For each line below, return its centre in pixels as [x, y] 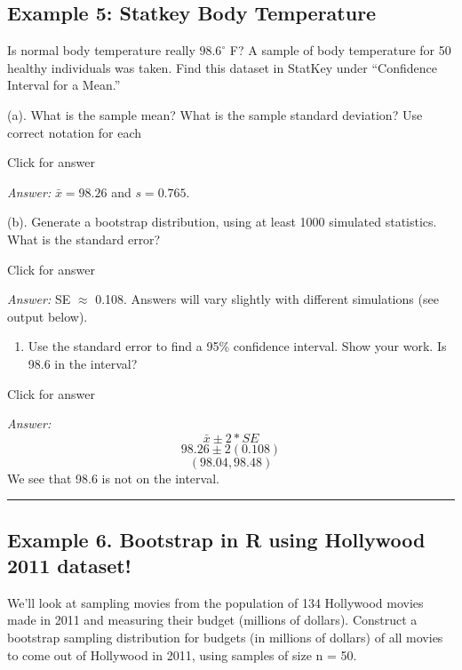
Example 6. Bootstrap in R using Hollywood [216, 539]
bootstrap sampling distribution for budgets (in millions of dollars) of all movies [225, 638]
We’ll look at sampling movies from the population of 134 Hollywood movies [215, 602]
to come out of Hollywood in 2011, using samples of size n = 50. [182, 654]
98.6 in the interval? [83, 363]
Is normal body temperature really [101, 50]
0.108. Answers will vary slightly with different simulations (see [267, 299]
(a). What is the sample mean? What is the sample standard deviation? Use [215, 114]
